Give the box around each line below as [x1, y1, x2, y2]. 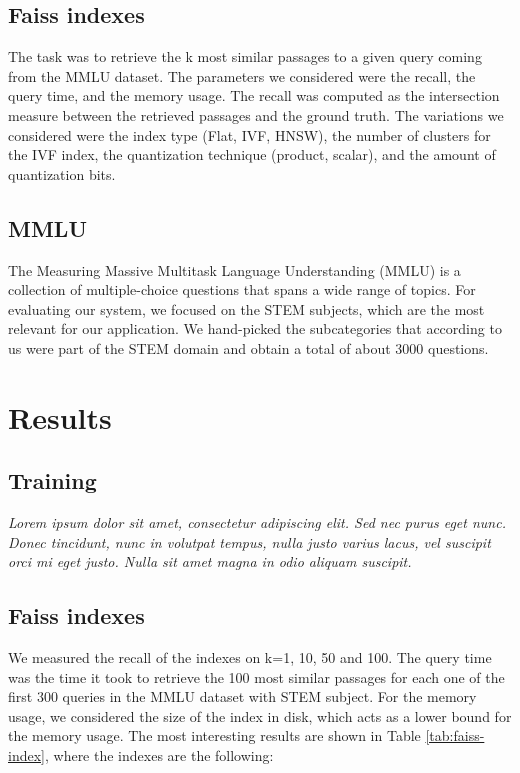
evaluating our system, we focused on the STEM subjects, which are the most [8, 298, 485, 319]
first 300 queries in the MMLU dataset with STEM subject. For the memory [8, 686, 477, 707]
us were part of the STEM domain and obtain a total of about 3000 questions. [8, 337, 489, 358]
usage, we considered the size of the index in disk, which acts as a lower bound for [8, 705, 512, 726]
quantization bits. [8, 163, 116, 184]
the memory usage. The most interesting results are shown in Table [8, 725, 421, 746]
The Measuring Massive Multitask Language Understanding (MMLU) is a [8, 259, 461, 280]
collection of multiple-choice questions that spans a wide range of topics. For [8, 279, 476, 300]
